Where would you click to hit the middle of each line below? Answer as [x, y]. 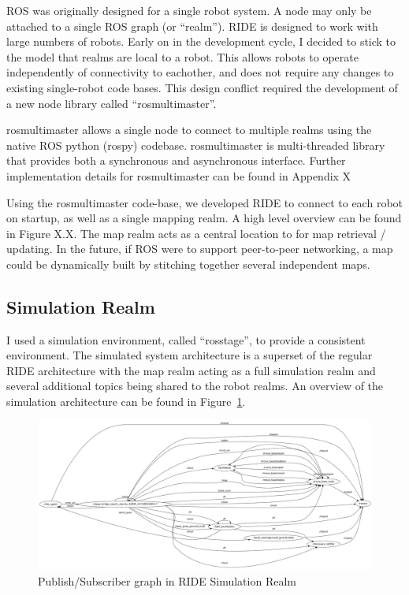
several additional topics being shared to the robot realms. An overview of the [195, 386]
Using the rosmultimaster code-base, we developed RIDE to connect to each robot [205, 202]
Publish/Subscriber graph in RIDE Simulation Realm [167, 580]
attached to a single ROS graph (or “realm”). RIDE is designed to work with [192, 26]
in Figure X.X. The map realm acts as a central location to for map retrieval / [196, 233]
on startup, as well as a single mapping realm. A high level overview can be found [204, 218]
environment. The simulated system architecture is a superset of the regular [190, 355]
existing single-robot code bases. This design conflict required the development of [202, 87]
